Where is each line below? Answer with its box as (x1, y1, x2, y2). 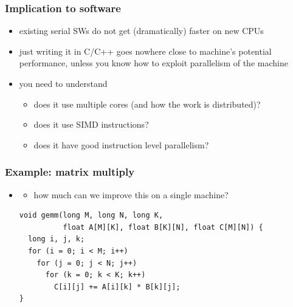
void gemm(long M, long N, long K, (19, 211, 164, 220)
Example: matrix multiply (5, 164, 135, 179)
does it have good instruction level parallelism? (33, 138, 209, 151)
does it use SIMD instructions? (33, 118, 149, 131)
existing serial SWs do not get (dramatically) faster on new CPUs (19, 24, 264, 37)
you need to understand (19, 77, 108, 89)
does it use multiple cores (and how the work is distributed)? (33, 97, 261, 110)
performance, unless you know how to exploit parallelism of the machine (19, 57, 288, 69)
